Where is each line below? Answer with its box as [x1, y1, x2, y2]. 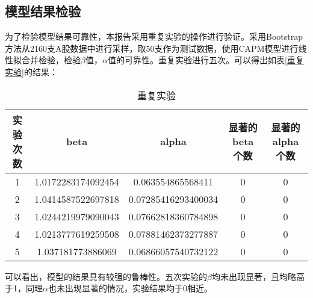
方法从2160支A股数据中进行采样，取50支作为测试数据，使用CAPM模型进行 [5, 42, 299, 54]
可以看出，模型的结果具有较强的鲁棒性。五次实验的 [5, 270, 207, 282]
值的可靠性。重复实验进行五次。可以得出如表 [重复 [107, 54, 304, 66]
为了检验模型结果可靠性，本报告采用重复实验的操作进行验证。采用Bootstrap [5, 30, 303, 43]
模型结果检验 [5, 2, 81, 20]
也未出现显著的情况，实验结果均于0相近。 [48, 282, 212, 294]
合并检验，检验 [21, 54, 81, 66]
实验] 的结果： [5, 65, 58, 78]
